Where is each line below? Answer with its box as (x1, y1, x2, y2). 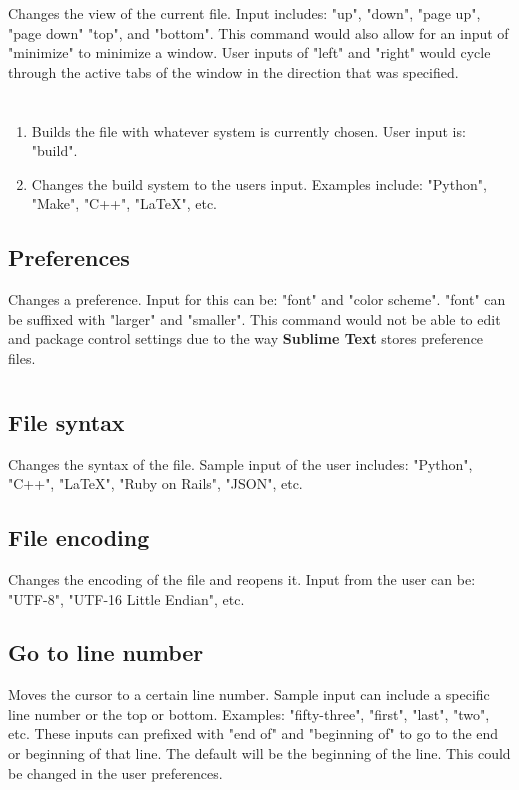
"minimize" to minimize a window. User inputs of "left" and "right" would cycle (8, 42, 491, 63)
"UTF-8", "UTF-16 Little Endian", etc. (8, 588, 245, 609)
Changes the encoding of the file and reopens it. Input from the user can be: (8, 568, 476, 589)
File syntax (8, 406, 125, 437)
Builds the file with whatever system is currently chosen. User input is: (31, 120, 466, 141)
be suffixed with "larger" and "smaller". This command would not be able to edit (8, 308, 501, 329)
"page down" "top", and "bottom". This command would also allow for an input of (8, 22, 509, 43)
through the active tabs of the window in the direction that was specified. (8, 61, 459, 82)
